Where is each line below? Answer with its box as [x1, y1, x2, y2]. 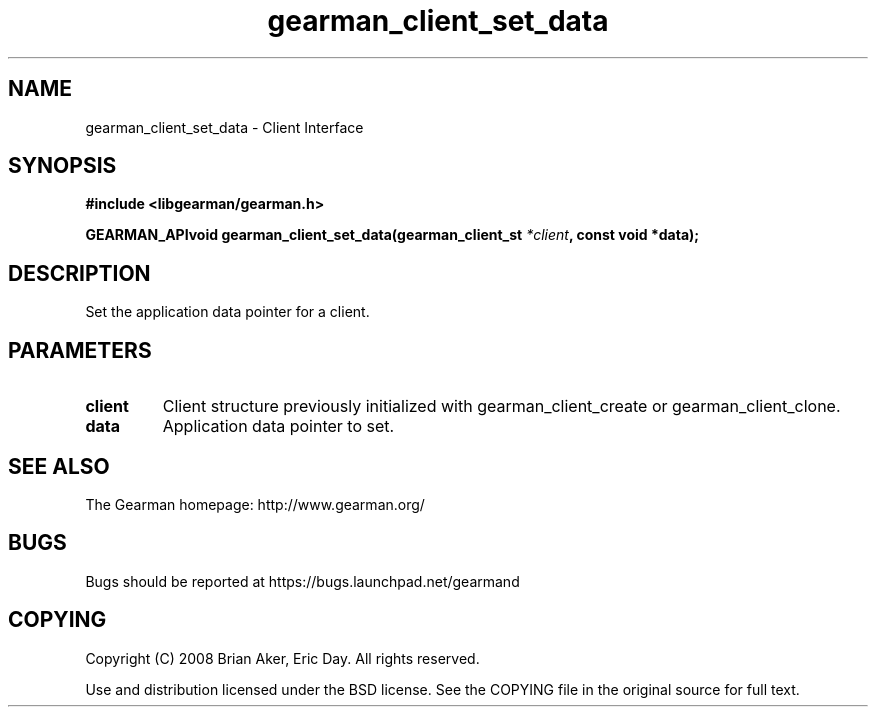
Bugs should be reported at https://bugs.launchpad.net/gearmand [85, 572, 520, 590]
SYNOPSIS [8, 153, 117, 179]
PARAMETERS [8, 337, 152, 363]
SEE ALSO [8, 453, 110, 479]
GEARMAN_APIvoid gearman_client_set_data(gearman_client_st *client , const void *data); [85, 226, 700, 244]
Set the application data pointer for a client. [85, 303, 370, 321]
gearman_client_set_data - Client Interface [85, 118, 364, 136]
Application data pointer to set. [162, 416, 395, 437]
